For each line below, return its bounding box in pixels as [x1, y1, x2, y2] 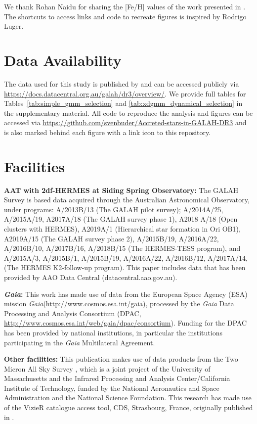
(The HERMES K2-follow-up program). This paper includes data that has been [4, 262, 246, 273]
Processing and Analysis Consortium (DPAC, [4, 308, 141, 318]
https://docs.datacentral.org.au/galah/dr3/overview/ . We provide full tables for [4, 88, 246, 98]
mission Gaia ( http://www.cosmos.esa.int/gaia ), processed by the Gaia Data [4, 298, 234, 309]
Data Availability [4, 49, 122, 70]
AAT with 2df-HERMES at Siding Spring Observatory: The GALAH [4, 185, 239, 195]
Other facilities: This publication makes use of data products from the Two [4, 354, 238, 364]
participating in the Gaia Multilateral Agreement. [4, 337, 155, 347]
